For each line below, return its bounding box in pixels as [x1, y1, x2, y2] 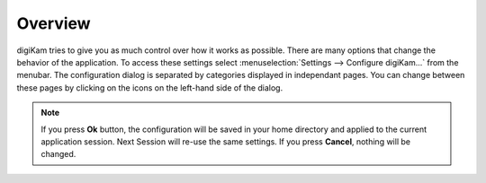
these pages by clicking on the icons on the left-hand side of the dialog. [16, 82, 283, 93]
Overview [16, 13, 91, 33]
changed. [40, 149, 76, 160]
